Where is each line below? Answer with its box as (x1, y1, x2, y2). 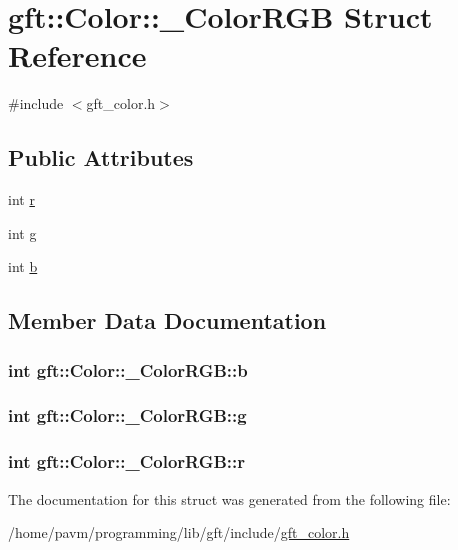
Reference (8, 35, 147, 76)
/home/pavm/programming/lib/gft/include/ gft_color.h (8, 522, 350, 543)
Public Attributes (8, 142, 194, 173)
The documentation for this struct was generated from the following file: (8, 488, 451, 509)
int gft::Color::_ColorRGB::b (8, 357, 248, 382)
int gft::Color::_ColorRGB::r (8, 449, 245, 474)
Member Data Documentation (8, 305, 327, 336)
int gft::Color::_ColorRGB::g (8, 403, 247, 428)
